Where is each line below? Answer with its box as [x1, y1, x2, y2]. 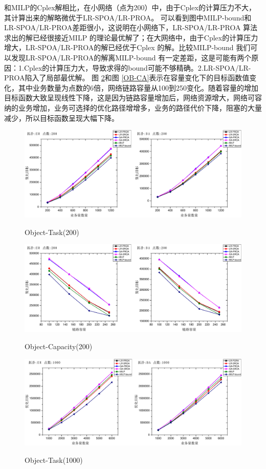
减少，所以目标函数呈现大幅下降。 [4, 112, 119, 123]
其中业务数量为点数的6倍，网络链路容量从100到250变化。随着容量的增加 [18, 82, 258, 93]
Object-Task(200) [25, 226, 79, 237]
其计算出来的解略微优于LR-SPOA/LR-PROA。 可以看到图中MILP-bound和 [4, 12, 252, 23]
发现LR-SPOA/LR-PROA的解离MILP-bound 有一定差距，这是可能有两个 [11, 52, 252, 62]
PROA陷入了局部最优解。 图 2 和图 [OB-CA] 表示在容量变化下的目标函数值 [4, 72, 250, 83]
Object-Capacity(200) [25, 340, 93, 351]
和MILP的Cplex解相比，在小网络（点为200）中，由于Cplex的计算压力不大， [4, 2, 256, 12]
